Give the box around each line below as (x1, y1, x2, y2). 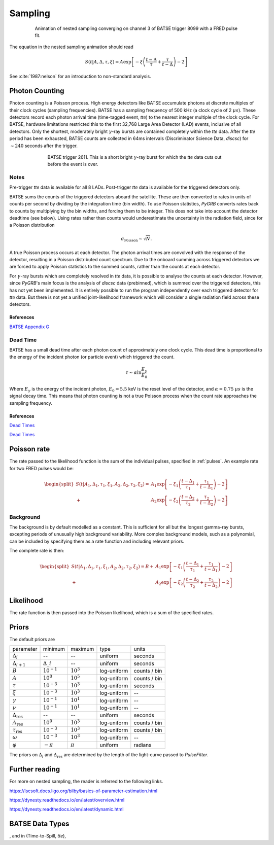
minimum (43, 646, 65, 653)
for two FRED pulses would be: (9, 465, 74, 471)
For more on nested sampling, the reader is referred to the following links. (9, 779, 163, 785)
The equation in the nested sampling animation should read (9, 44, 134, 50)
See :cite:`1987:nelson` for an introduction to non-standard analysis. (9, 74, 152, 80)
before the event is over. (47, 161, 98, 167)
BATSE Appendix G (9, 324, 50, 330)
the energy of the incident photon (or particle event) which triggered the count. (9, 354, 175, 360)
